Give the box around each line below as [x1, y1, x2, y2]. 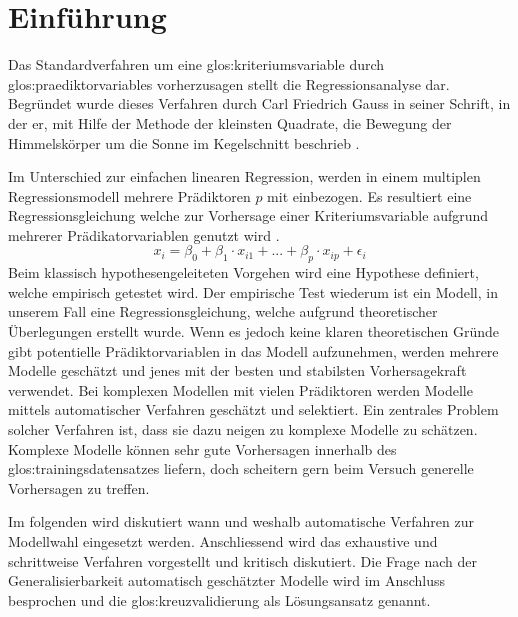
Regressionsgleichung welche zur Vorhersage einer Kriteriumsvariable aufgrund [8, 205, 489, 226]
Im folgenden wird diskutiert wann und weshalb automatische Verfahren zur [8, 511, 474, 532]
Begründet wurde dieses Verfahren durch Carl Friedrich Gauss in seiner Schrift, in [8, 93, 511, 114]
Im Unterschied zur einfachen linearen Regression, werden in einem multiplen [8, 166, 481, 187]
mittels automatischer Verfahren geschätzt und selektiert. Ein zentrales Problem [8, 399, 499, 420]
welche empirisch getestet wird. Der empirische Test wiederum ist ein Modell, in [8, 281, 498, 302]
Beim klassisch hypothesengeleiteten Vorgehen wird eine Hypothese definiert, [8, 262, 479, 283]
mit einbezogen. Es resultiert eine [267, 185, 472, 206]
